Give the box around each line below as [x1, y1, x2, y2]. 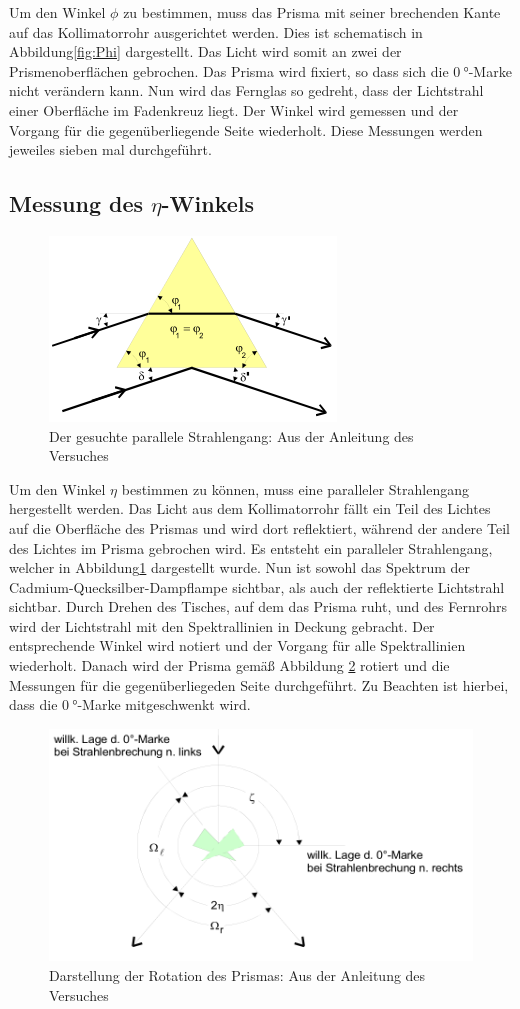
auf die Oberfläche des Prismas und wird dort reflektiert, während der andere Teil [9, 517, 510, 538]
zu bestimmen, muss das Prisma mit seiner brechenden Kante [123, 2, 501, 22]
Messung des [9, 188, 144, 219]
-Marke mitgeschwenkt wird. [77, 694, 251, 715]
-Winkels [161, 188, 255, 219]
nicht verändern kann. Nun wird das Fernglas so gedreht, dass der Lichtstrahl [9, 80, 484, 101]
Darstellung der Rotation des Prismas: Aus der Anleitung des [49, 965, 426, 986]
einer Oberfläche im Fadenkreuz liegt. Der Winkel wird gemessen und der [9, 99, 459, 120]
